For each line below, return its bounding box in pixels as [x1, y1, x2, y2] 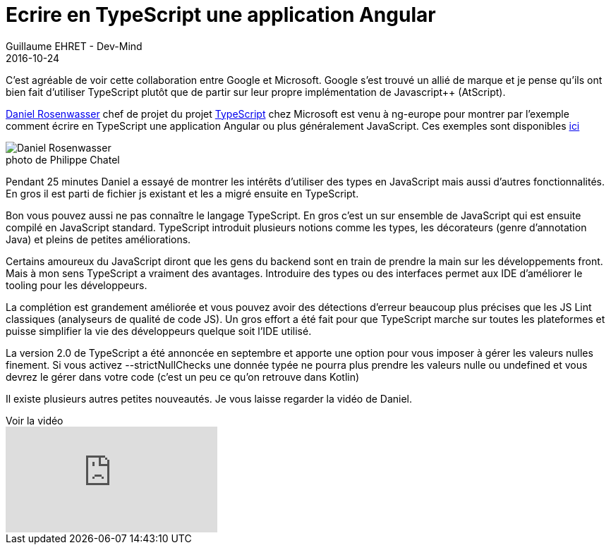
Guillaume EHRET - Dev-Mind [6, 39, 143, 52]
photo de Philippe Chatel [6, 153, 120, 166]
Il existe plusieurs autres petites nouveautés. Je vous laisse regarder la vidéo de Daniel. [6, 392, 413, 405]
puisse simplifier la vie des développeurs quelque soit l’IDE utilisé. [6, 324, 312, 337]
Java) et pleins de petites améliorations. [6, 233, 191, 245]
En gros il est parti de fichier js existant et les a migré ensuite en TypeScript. [6, 187, 359, 200]
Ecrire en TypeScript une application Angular [6, 3, 436, 27]
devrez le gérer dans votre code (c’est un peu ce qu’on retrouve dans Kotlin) [6, 370, 360, 383]
